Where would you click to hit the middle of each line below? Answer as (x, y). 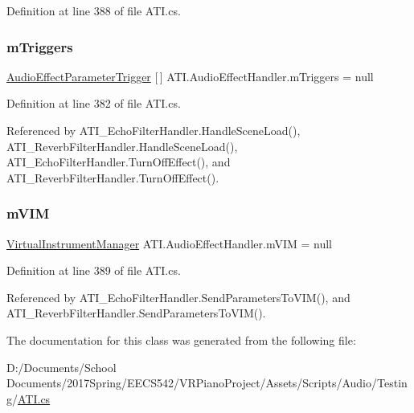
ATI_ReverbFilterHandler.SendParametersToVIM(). (136, 313)
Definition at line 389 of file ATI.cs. (94, 270)
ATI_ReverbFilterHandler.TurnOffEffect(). (113, 177)
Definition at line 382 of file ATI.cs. (94, 103)
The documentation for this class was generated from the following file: (181, 339)
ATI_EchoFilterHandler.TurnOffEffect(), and (119, 162)
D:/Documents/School (61, 367)
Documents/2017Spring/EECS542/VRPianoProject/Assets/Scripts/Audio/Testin (207, 383)
